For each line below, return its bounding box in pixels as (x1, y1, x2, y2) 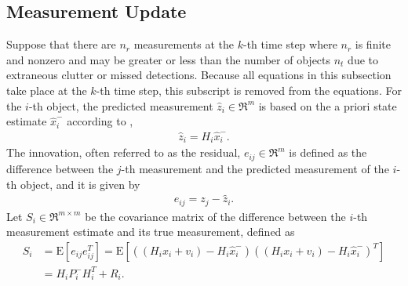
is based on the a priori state (258, 97, 397, 114)
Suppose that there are (6, 36, 116, 52)
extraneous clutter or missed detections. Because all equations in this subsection (6, 67, 392, 83)
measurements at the (133, 36, 235, 52)
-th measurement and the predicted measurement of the (121, 160, 389, 176)
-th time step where (243, 36, 337, 52)
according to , (67, 113, 133, 129)
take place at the (6, 81, 87, 98)
